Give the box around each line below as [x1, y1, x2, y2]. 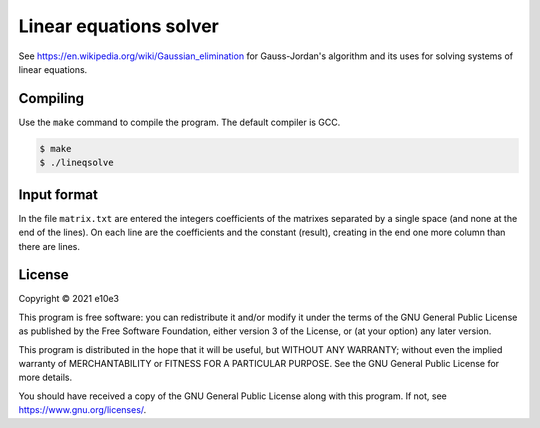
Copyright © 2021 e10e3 [18, 293, 120, 305]
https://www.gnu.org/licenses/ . [18, 404, 147, 416]
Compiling [18, 90, 85, 107]
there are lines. [18, 240, 80, 252]
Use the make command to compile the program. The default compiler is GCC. [18, 116, 341, 128]
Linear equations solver [18, 15, 219, 37]
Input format [18, 186, 99, 203]
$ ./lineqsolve [39, 157, 114, 169]
